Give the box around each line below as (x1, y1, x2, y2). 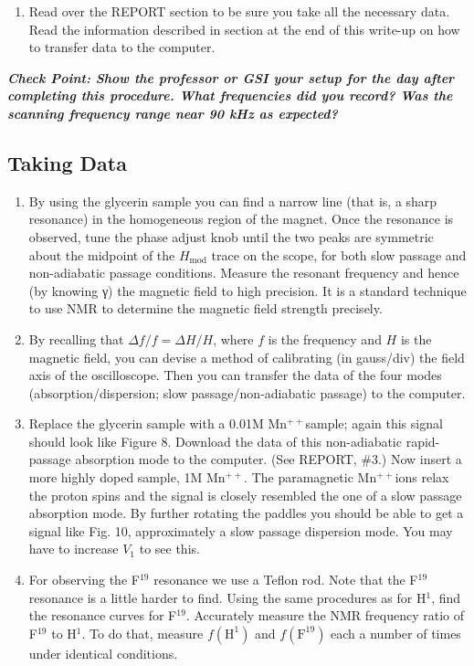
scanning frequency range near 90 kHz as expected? (7, 103, 338, 122)
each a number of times (331, 623, 461, 642)
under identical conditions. (28, 643, 178, 662)
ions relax (395, 468, 449, 487)
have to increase (28, 539, 119, 558)
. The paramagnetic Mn (244, 468, 377, 487)
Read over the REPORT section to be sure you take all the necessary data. (28, 2, 450, 20)
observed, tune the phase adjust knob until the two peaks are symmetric (28, 227, 434, 246)
